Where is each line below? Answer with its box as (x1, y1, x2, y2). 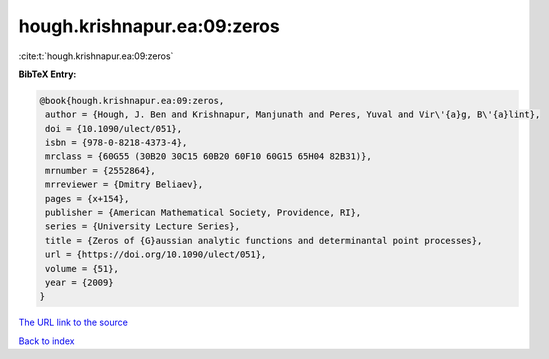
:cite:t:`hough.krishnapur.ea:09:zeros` (18, 50, 174, 62)
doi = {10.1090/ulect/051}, (45, 123, 183, 134)
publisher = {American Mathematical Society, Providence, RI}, (45, 207, 362, 219)
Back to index (18, 335, 75, 347)
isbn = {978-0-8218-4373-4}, (45, 137, 188, 149)
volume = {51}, (45, 263, 120, 274)
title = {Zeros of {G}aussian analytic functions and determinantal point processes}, (45, 235, 483, 246)
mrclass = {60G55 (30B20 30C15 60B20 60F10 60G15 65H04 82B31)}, (45, 151, 372, 162)
